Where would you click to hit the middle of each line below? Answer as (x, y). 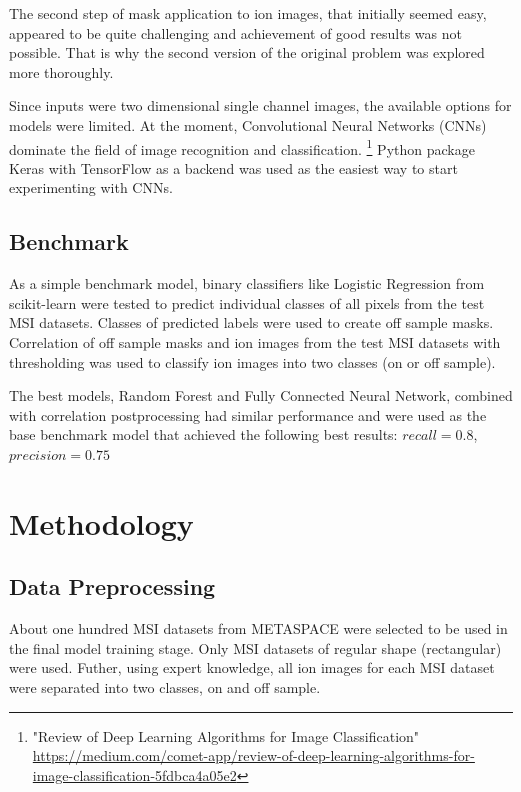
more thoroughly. (61, 71)
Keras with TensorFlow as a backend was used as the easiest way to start (233, 167)
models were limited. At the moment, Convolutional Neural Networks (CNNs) (248, 124)
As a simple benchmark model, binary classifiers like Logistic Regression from (247, 283)
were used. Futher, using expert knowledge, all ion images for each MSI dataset (252, 667)
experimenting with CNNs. (91, 187)
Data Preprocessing (112, 586)
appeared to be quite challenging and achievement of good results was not (235, 32)
